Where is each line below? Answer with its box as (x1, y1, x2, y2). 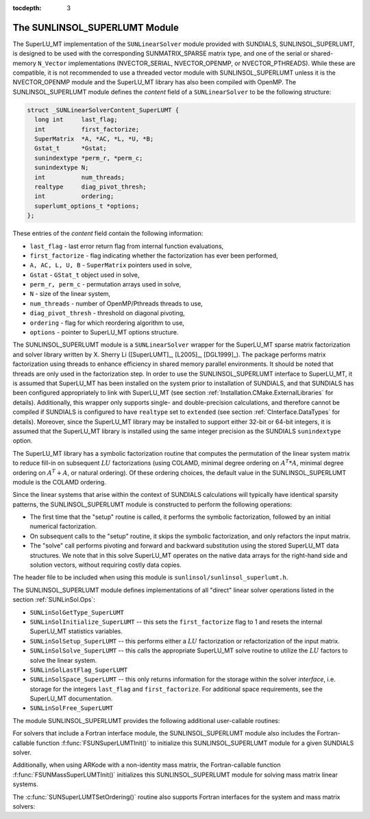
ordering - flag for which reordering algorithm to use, (29, 319, 185, 327)
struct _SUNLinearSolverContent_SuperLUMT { (27, 106, 180, 114)
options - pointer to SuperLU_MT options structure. (29, 328, 179, 337)
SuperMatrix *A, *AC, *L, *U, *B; (34, 135, 154, 143)
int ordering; (34, 193, 114, 200)
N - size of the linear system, (29, 290, 111, 298)
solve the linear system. (29, 656, 97, 664)
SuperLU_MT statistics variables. (29, 627, 123, 635)
